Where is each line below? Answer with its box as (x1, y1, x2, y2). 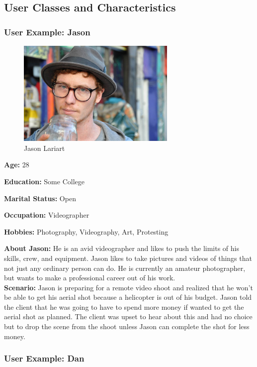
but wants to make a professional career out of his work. (4, 272, 175, 283)
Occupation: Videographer (4, 210, 89, 220)
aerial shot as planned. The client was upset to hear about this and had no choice (4, 311, 253, 322)
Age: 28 (4, 159, 29, 170)
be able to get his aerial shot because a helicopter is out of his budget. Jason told (4, 292, 252, 302)
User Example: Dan (4, 352, 85, 365)
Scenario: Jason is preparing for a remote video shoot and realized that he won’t (4, 282, 253, 292)
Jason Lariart (24, 142, 65, 153)
